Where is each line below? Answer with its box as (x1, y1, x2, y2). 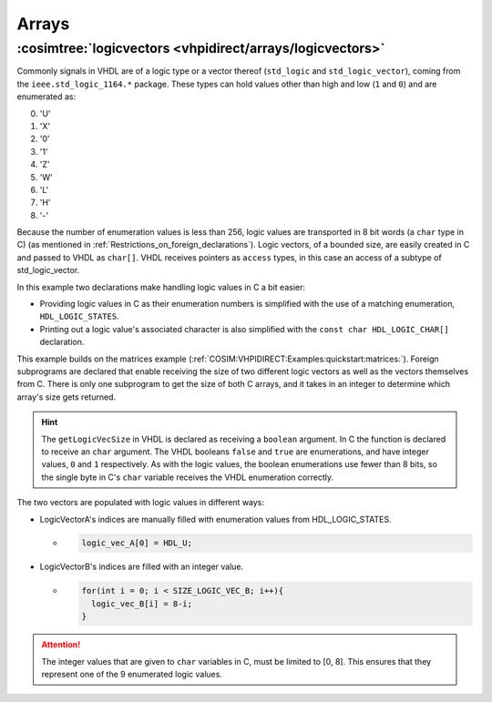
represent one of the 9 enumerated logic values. (41, 669, 223, 679)
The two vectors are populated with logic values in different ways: (16, 497, 264, 508)
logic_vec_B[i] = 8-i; (91, 598, 193, 609)
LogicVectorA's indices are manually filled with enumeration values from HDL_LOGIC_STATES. (39, 514, 392, 524)
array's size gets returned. (16, 392, 117, 402)
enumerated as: (16, 91, 77, 102)
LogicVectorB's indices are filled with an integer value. (39, 561, 244, 573)
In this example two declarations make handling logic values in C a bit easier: (16, 281, 305, 292)
